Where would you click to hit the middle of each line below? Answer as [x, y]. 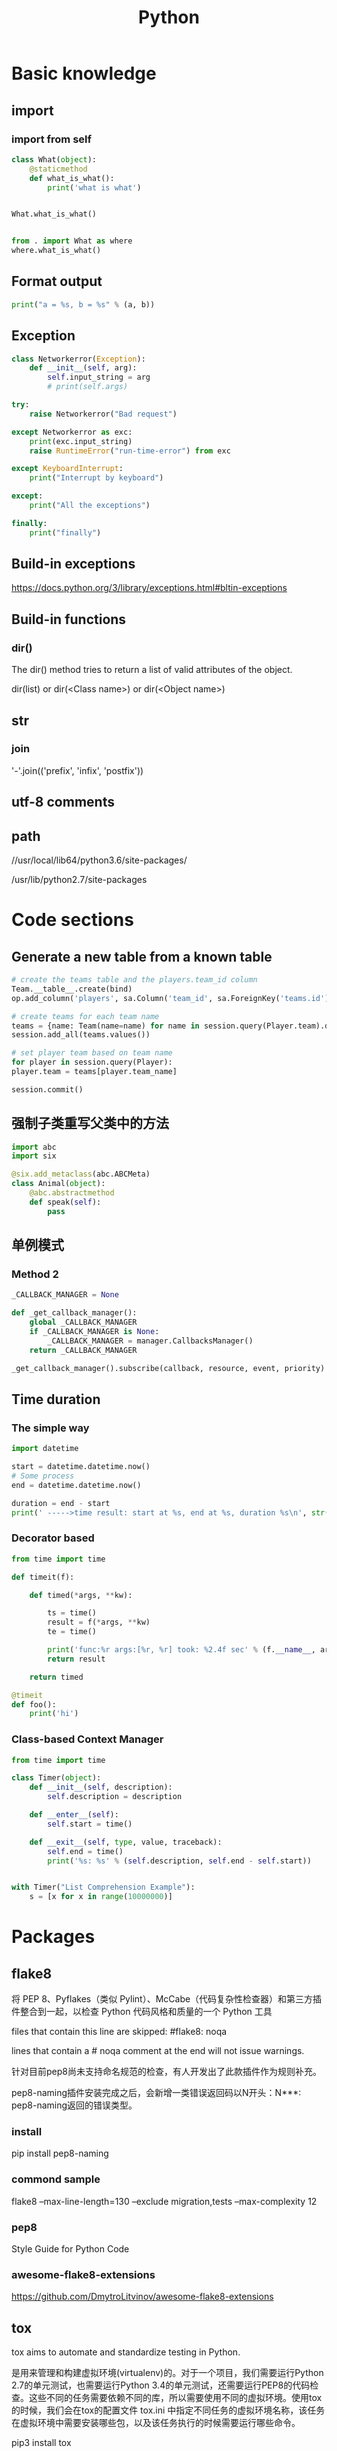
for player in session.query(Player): [92, 1062]
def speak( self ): [65, 1202]
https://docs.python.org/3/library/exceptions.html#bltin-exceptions [149, 588]
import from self [52, 139]
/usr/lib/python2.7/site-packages [79, 880]
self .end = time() [85, 1851]
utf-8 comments [63, 802]
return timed [56, 1677]
